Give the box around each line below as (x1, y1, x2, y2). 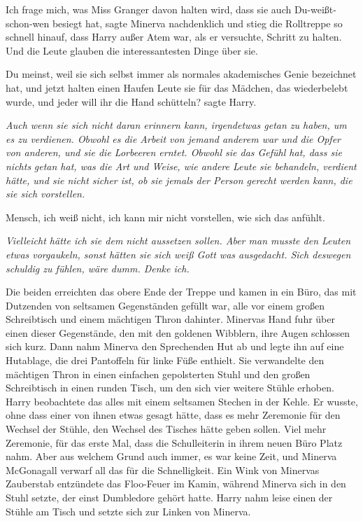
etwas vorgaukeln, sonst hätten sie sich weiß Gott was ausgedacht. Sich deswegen (6, 246, 351, 261)
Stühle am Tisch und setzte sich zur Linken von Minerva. (6, 503, 251, 518)
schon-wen (6, 15, 50, 30)
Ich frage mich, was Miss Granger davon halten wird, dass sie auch (6, 2, 292, 16)
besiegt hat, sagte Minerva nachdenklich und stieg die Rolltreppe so (52, 15, 343, 30)
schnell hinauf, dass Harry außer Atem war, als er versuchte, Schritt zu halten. (6, 29, 342, 44)
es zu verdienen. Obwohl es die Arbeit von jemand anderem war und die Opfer (6, 131, 341, 146)
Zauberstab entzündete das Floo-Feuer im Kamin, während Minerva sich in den (6, 476, 346, 491)
